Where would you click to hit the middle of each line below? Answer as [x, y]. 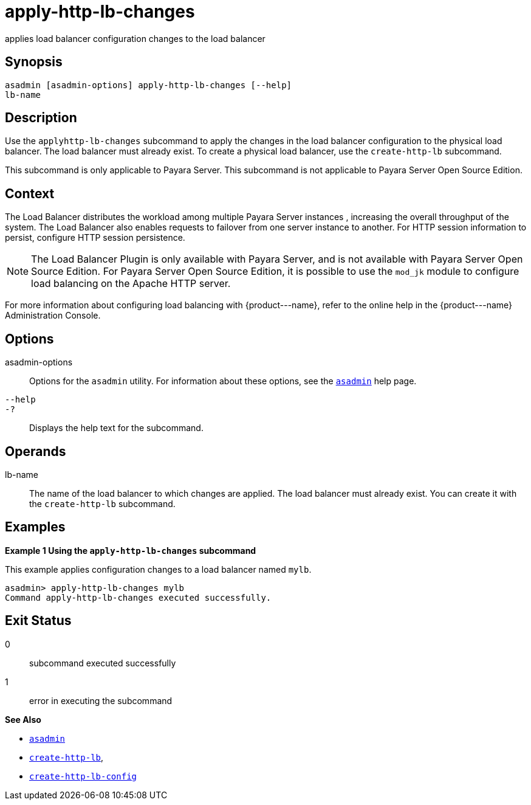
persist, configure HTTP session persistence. [95, 238]
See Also [23, 719]
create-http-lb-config [83, 776]
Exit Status [38, 621]
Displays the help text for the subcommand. [116, 428]
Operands [36, 451]
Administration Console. [53, 316]
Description [41, 118]
